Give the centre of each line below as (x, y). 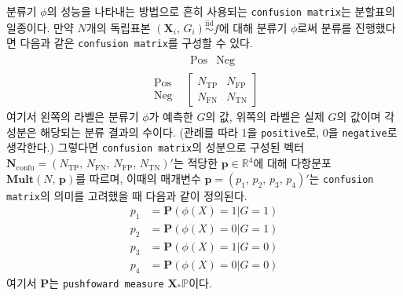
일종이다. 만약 (40, 27)
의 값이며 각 (366, 117)
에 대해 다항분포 (292, 163)
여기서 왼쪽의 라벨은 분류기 (73, 117)
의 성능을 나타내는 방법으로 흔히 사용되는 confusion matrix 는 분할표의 (221, 11)
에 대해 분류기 (253, 27)
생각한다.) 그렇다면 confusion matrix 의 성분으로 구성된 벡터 (156, 147)
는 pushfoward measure (106, 282)
